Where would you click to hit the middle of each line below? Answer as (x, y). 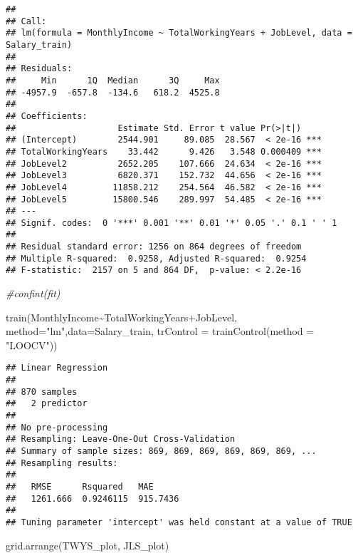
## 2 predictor (47, 404)
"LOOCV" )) (32, 345)
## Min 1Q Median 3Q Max (113, 80)
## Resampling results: (62, 463)
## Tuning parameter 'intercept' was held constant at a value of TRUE (179, 522)
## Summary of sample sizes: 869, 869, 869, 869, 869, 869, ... (161, 451)
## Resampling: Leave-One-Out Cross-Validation (121, 439)
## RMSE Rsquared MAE (80, 487)
